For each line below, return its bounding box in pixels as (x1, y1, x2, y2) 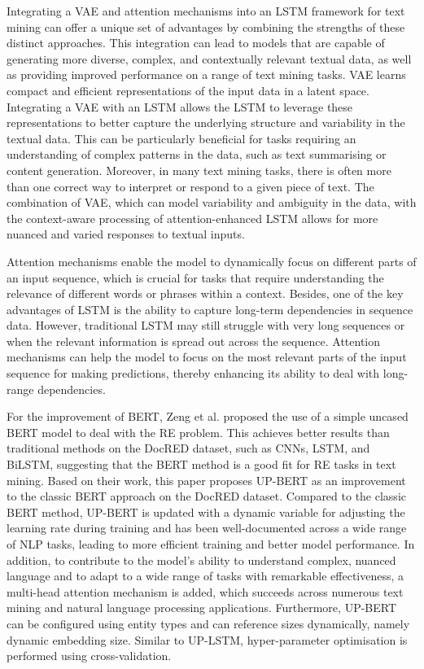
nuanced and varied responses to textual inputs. (7, 225, 245, 243)
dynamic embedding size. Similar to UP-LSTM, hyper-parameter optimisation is (7, 631, 408, 648)
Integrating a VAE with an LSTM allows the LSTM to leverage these (7, 98, 353, 115)
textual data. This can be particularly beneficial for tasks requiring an (7, 129, 356, 146)
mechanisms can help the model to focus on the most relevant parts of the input (7, 348, 407, 365)
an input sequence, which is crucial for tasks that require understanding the (7, 269, 384, 286)
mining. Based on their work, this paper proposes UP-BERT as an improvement (7, 471, 406, 488)
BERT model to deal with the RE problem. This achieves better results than (7, 423, 390, 440)
